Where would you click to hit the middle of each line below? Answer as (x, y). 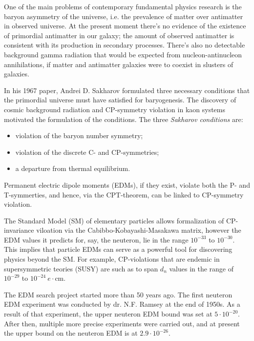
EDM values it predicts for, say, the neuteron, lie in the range (96, 239)
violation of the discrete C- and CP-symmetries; (87, 152)
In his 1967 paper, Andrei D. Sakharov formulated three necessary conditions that (127, 90)
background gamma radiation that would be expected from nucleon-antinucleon (123, 54)
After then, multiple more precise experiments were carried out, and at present (122, 323)
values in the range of (201, 268)
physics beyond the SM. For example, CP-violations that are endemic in (112, 259)
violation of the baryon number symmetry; (79, 135)
